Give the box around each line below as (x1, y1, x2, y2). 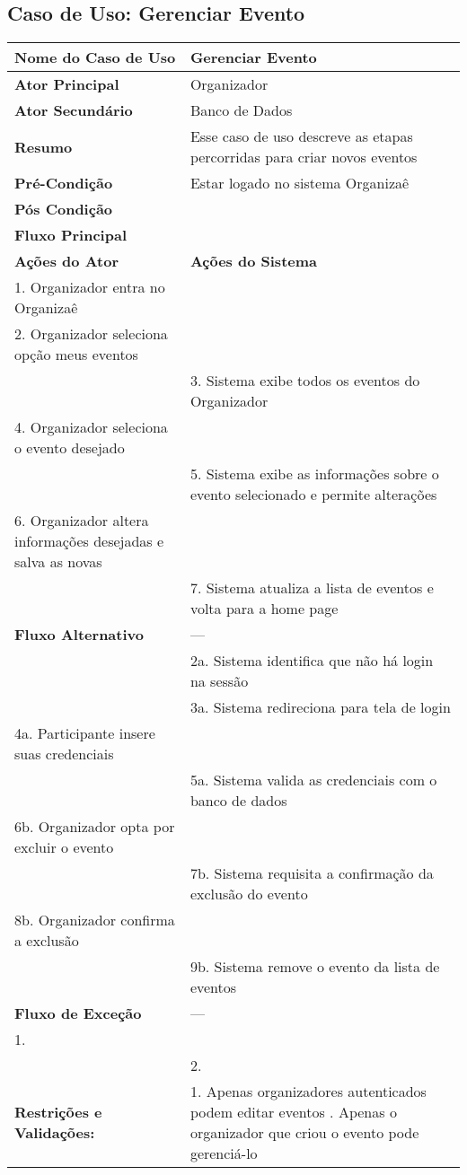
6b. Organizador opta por (14, 816, 175, 837)
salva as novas (14, 551, 102, 573)
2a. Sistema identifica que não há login (189, 650, 434, 671)
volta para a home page (189, 598, 339, 619)
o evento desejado (14, 437, 125, 459)
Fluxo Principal (14, 224, 127, 246)
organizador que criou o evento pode (189, 1122, 419, 1144)
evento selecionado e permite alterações (189, 484, 437, 505)
